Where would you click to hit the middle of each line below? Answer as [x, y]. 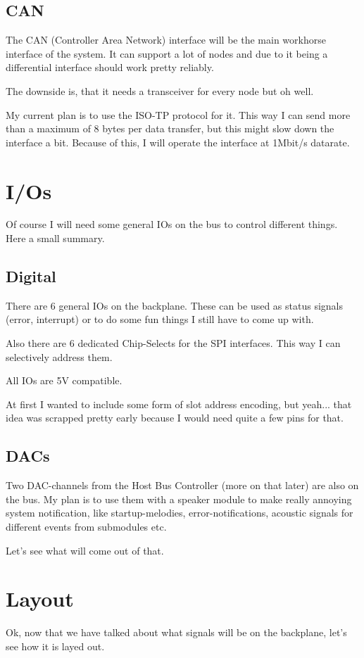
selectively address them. [59, 356]
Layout [40, 599]
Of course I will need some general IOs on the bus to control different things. [172, 224]
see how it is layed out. [55, 646]
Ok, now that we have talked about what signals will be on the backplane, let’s [176, 632]
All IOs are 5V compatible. [64, 380]
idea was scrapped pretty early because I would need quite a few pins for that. [175, 418]
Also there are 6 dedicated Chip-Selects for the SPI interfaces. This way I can [173, 343]
